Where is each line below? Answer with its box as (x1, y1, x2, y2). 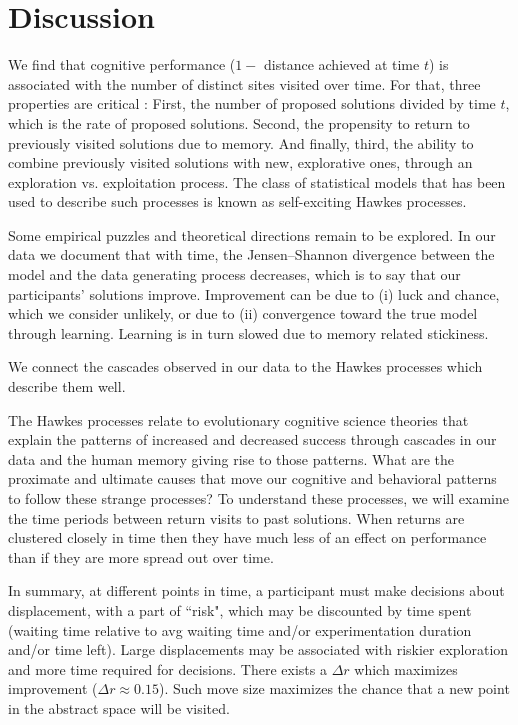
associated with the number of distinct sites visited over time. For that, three (8, 73, 481, 94)
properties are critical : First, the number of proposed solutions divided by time (8, 93, 496, 114)
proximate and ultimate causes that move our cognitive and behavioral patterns (8, 468, 497, 489)
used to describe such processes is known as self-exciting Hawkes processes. (8, 191, 467, 212)
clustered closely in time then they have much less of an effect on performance (8, 527, 487, 548)
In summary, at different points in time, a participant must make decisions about (8, 580, 505, 601)
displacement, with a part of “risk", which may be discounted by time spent (8, 599, 472, 620)
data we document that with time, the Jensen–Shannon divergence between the (8, 244, 495, 265)
